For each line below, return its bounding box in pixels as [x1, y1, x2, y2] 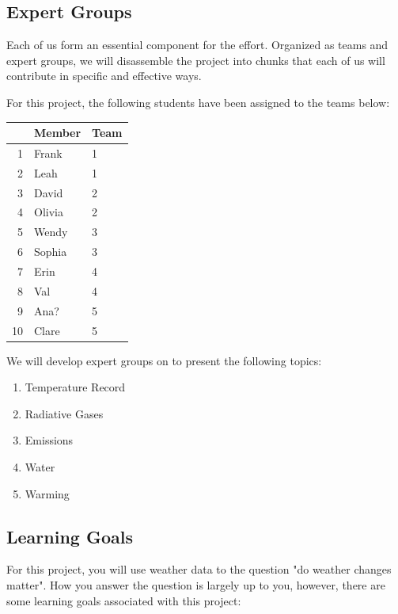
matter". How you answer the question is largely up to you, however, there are [6, 576, 385, 593]
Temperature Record [25, 379, 126, 395]
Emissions [25, 432, 74, 448]
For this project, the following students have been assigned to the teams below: [6, 93, 390, 110]
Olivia [34, 204, 63, 220]
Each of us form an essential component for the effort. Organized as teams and [6, 36, 389, 53]
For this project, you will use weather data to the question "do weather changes [6, 561, 392, 578]
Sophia [34, 243, 67, 260]
